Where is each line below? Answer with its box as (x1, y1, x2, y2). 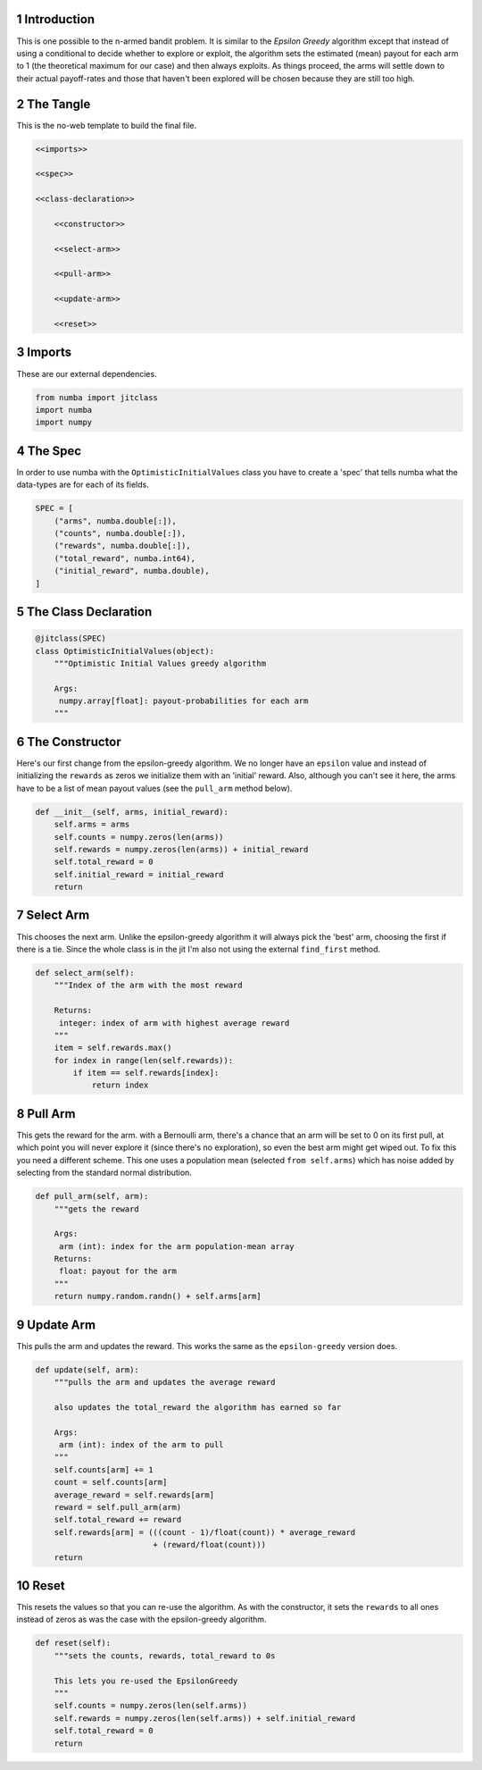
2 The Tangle (16, 96, 91, 112)
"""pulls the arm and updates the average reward (54, 1377, 276, 1388)
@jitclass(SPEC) (35, 633, 107, 643)
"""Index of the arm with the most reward (54, 980, 243, 991)
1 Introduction (16, 12, 96, 27)
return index (91, 1080, 149, 1090)
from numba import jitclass (35, 392, 158, 402)
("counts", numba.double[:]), (54, 528, 187, 538)
